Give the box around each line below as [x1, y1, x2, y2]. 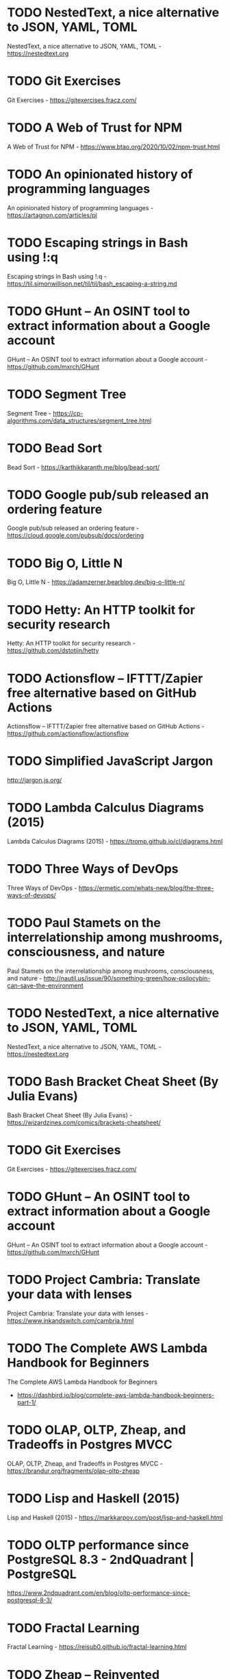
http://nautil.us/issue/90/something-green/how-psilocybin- [43, 974, 211, 982]
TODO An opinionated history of [7, 166, 193, 182]
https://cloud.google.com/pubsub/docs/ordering [7, 531, 144, 540]
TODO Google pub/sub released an [7, 487, 209, 503]
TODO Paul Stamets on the [7, 916, 161, 931]
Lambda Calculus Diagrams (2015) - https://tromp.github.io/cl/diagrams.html [7, 837, 223, 846]
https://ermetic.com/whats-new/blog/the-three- [78, 884, 214, 892]
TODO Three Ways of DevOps [7, 861, 179, 877]
